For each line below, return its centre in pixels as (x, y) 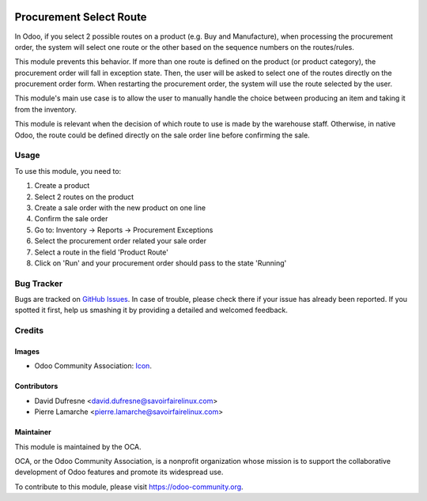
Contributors (36, 386)
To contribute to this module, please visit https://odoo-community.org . (129, 487)
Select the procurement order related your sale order (121, 241)
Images (27, 351)
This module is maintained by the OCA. (78, 446)
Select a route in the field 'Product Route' (102, 252)
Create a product (62, 186)
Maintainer (33, 432)
